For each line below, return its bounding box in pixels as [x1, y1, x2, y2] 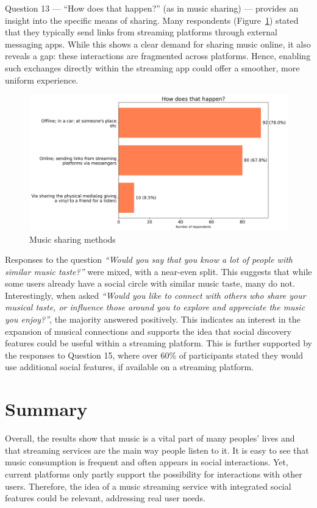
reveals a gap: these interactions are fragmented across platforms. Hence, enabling [5, 49, 311, 62]
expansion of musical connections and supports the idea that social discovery [5, 324, 292, 337]
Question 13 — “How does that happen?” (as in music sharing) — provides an [5, 2, 299, 14]
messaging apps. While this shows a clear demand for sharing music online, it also [5, 37, 311, 50]
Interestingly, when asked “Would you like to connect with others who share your [5, 288, 306, 301]
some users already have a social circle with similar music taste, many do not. [5, 277, 295, 290]
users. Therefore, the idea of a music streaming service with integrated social [5, 479, 291, 492]
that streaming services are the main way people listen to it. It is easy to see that [5, 443, 309, 456]
